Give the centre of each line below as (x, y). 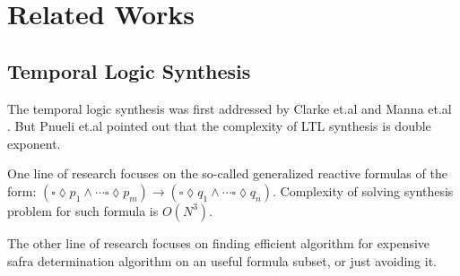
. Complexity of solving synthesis (363, 190)
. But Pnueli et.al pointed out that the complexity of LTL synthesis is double (219, 126)
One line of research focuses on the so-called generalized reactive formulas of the (227, 173)
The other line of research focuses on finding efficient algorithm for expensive (219, 242)
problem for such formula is (83, 210)
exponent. (34, 143)
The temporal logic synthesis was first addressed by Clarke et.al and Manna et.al (230, 108)
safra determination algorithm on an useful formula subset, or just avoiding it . (222, 260)
